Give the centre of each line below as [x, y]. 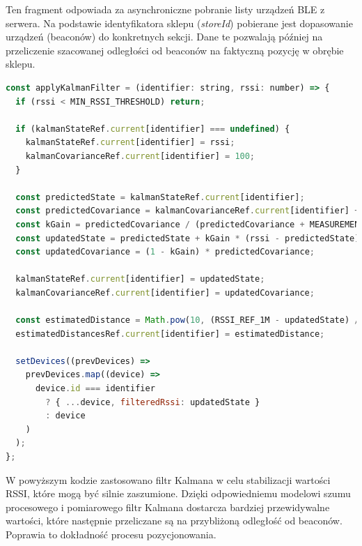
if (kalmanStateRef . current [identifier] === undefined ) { [153, 129]
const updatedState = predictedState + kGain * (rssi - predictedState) [188, 238]
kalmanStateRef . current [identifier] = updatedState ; [140, 279]
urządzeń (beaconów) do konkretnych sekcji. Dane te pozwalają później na [164, 37]
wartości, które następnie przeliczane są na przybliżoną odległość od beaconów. [174, 521]
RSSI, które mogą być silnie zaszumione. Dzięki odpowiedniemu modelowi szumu [178, 493]
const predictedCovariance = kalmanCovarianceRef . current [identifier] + [188, 211]
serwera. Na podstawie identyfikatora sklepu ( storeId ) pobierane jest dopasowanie [179, 23]
